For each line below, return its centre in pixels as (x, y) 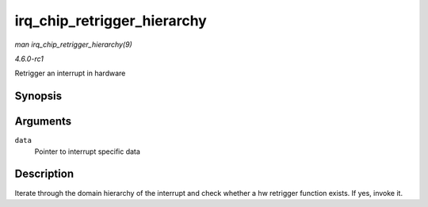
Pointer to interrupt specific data (87, 151)
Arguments (43, 122)
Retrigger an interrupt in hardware (70, 73)
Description (44, 174)
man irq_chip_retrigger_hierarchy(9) (73, 44)
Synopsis (38, 96)
